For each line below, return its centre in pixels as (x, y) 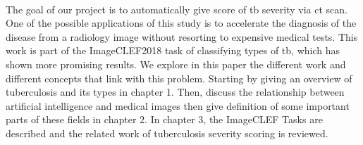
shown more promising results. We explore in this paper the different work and (176, 64)
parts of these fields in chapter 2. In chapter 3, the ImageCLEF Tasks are (164, 119)
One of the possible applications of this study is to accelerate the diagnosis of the (181, 23)
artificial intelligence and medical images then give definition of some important (178, 105)
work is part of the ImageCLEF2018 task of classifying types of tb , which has (173, 50)
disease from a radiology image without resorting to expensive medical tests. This (182, 36)
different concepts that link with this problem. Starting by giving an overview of (179, 78)
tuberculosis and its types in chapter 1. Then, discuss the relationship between (175, 92)
